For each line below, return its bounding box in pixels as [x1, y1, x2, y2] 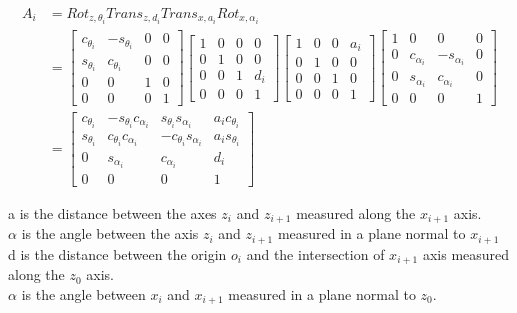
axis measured [422, 243, 510, 264]
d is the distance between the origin [8, 243, 227, 264]
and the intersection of [246, 243, 385, 264]
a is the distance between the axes [8, 202, 217, 223]
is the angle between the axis [21, 223, 199, 244]
